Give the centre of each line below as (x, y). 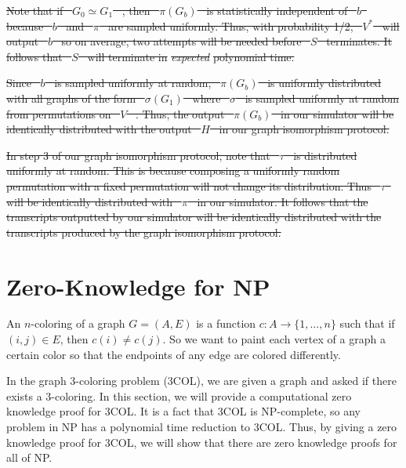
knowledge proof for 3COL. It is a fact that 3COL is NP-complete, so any (183, 411)
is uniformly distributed (324, 83)
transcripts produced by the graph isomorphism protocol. (144, 232)
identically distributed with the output (99, 129)
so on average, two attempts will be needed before (181, 41)
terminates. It (359, 41)
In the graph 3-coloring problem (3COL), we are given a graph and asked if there (201, 381)
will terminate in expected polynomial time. (191, 56)
